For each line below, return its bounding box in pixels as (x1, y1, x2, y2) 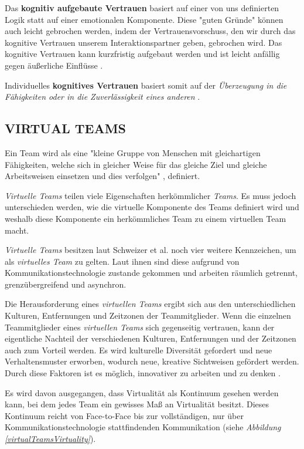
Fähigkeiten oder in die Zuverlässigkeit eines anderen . (5, 90, 200, 103)
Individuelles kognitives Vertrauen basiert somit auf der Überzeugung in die (5, 79, 287, 91)
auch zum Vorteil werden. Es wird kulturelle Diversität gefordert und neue (5, 343, 272, 356)
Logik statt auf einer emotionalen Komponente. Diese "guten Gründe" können (5, 13, 283, 25)
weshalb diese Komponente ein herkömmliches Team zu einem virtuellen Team (5, 212, 286, 224)
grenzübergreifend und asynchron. (5, 278, 127, 290)
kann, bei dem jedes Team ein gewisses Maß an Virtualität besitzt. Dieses (5, 398, 269, 410)
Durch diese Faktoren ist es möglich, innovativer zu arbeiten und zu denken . (5, 367, 281, 379)
